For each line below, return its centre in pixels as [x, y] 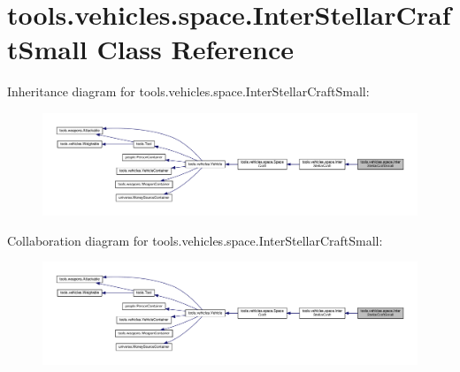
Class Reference [195, 49]
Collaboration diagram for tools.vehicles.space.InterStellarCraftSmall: [195, 240]
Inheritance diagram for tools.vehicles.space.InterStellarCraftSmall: [188, 91]
